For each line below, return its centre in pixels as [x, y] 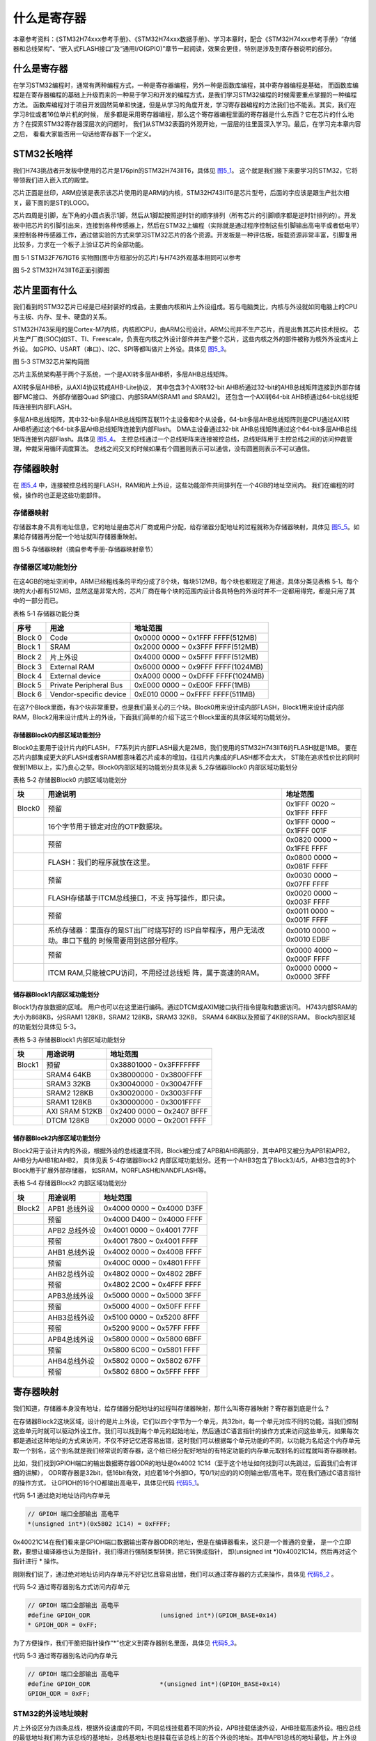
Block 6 [30, 694]
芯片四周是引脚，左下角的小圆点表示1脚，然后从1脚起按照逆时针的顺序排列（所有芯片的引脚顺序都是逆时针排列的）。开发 [185, 215]
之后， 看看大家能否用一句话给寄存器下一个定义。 [84, 134]
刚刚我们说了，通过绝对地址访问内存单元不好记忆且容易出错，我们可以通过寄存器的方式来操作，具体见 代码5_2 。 [175, 1574]
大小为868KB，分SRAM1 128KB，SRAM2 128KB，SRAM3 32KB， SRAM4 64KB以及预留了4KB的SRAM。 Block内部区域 [184, 1017]
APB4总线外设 [71, 1339]
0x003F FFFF [308, 902]
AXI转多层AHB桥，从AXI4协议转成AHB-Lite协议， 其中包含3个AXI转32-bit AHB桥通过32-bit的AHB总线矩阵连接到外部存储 [187, 387]
